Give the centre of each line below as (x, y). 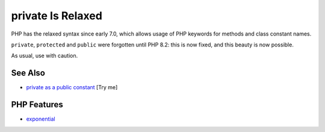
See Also (28, 73)
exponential (41, 119)
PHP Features (37, 105)
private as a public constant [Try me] (72, 87)
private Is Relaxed (57, 16)
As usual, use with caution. (45, 56)
